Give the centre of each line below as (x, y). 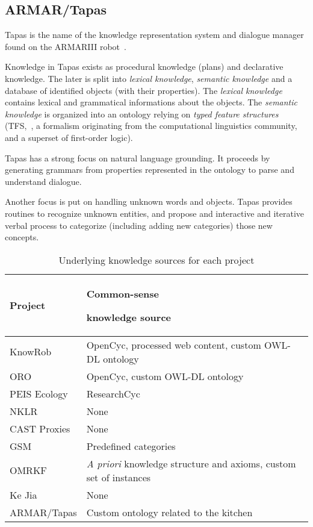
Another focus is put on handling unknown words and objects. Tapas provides (149, 201)
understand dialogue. (43, 181)
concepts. (22, 237)
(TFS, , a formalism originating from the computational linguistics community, (151, 126)
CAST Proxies (40, 428)
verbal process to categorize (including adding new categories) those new (139, 225)
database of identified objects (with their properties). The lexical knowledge (144, 90)
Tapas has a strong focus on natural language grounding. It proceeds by (138, 157)
